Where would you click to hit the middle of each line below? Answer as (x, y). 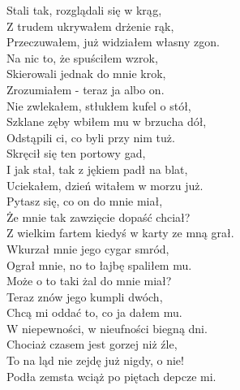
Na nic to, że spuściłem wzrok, (82, 57)
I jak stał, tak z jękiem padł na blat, (97, 169)
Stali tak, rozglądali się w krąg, (84, 10)
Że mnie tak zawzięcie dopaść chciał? (99, 217)
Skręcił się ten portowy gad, (76, 153)
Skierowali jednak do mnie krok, (86, 74)
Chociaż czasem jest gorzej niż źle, (92, 344)
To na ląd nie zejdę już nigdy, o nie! (95, 360)
